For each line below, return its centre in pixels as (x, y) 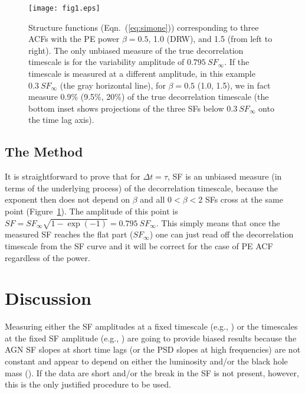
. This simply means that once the (218, 222)
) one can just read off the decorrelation (222, 234)
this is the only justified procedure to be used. (88, 384)
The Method (44, 152)
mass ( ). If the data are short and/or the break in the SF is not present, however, (152, 372)
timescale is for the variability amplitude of (106, 62)
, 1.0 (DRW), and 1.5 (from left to (210, 39)
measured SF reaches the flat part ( (69, 234)
